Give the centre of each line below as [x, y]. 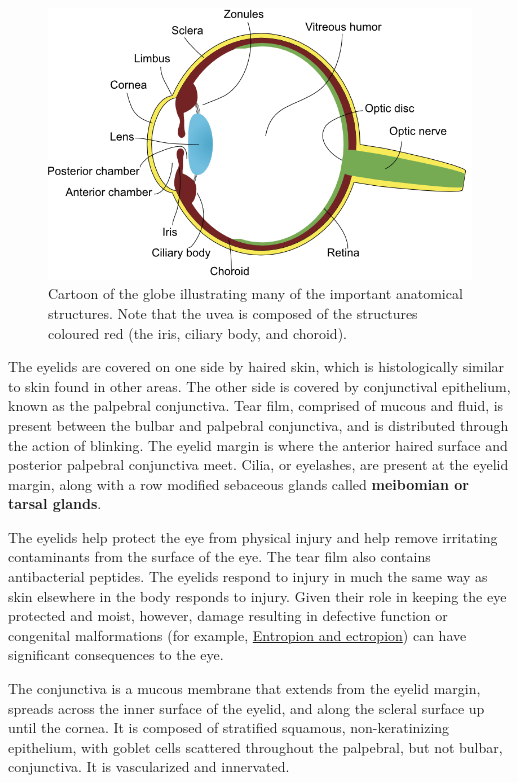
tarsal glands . [55, 503]
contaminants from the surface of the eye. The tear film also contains [219, 556]
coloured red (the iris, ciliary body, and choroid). [197, 332]
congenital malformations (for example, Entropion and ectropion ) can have [237, 634]
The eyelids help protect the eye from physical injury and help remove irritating [253, 536]
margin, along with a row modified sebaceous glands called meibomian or [238, 483]
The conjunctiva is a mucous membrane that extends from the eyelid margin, [244, 688]
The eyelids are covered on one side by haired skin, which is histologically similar [256, 366]
